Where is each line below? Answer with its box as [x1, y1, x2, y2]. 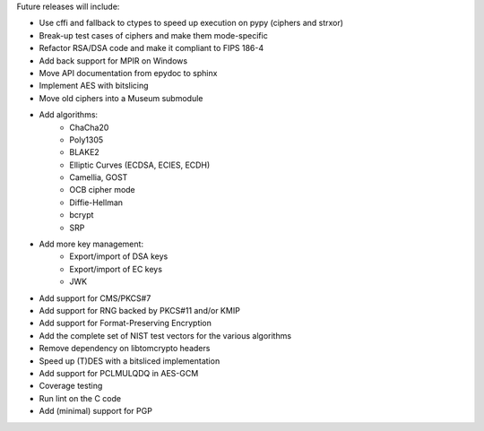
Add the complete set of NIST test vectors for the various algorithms [39, 330, 291, 340]
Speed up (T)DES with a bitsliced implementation [39, 355, 220, 366]
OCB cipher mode [69, 185, 136, 195]
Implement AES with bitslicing [39, 81, 149, 91]
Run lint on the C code [39, 392, 121, 403]
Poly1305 [69, 134, 104, 145]
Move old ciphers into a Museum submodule [39, 92, 203, 103]
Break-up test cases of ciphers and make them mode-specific [39, 30, 268, 40]
